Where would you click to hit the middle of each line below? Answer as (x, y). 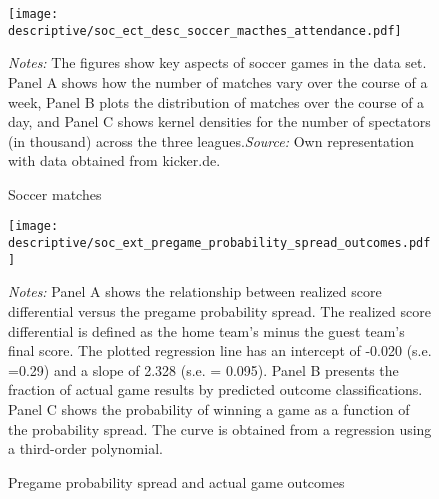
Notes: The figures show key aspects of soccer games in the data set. (217, 62)
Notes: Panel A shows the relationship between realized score (195, 291)
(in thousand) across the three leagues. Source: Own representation (211, 140)
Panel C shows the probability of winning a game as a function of (209, 409)
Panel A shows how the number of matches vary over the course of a (218, 81)
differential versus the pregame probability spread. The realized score (219, 311)
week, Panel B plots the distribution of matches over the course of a (216, 101)
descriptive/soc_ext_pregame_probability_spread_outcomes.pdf (219, 243)
